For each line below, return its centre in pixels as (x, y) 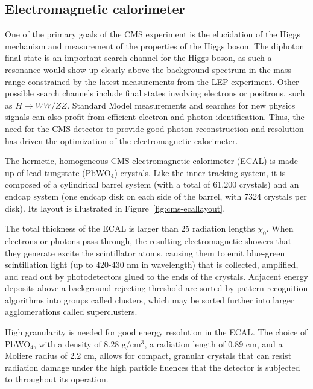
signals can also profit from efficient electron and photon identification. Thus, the (155, 117)
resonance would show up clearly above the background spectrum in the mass (148, 69)
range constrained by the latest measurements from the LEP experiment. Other (152, 81)
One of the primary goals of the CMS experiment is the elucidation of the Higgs (153, 34)
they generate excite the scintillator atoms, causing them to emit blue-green (145, 252)
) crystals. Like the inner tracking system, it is (200, 172)
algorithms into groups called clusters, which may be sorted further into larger (150, 299)
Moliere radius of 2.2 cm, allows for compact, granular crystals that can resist (148, 356)
